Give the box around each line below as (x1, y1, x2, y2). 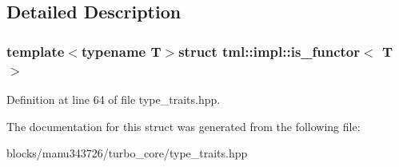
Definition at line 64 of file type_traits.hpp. (6, 90, 221, 107)
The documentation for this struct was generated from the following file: (6, 117, 361, 134)
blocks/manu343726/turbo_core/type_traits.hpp (6, 145, 248, 161)
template (6, 41, 65, 61)
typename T (81, 41, 162, 61)
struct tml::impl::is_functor (178, 41, 361, 61)
